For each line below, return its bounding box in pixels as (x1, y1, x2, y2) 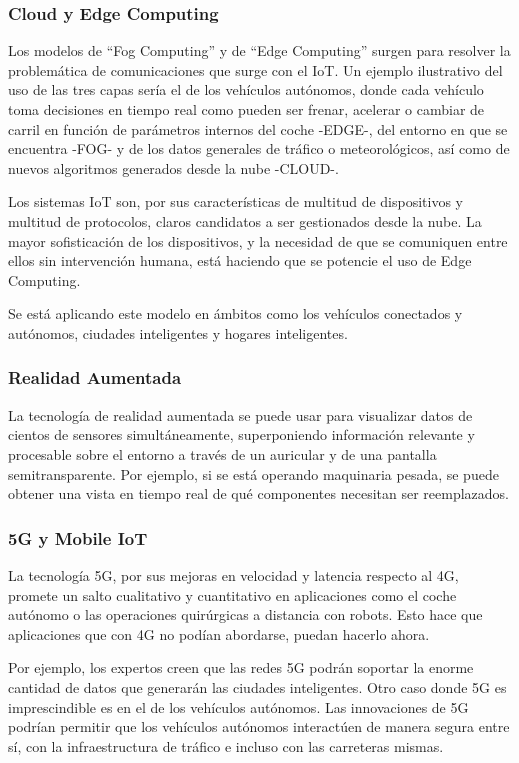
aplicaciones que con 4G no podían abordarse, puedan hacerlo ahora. (8, 623, 430, 644)
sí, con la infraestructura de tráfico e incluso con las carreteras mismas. (8, 735, 444, 756)
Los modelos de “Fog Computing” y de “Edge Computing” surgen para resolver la (8, 40, 511, 61)
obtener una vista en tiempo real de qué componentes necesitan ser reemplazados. (8, 483, 509, 504)
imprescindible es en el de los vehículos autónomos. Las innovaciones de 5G (8, 696, 469, 717)
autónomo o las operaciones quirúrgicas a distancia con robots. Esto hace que (8, 604, 483, 625)
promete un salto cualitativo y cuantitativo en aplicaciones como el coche (8, 584, 457, 605)
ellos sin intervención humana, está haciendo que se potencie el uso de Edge (8, 250, 472, 271)
